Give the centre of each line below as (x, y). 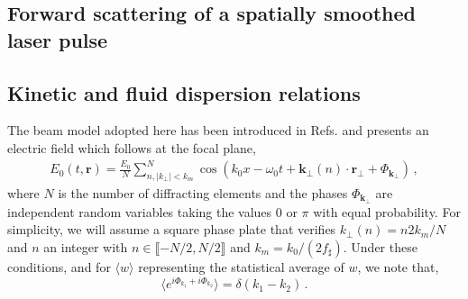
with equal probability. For (387, 211)
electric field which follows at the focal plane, (132, 147)
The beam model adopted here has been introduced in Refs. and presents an (218, 130)
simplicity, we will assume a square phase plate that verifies (172, 229)
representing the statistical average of (241, 266)
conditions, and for (59, 266)
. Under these (380, 246)
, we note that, (398, 266)
